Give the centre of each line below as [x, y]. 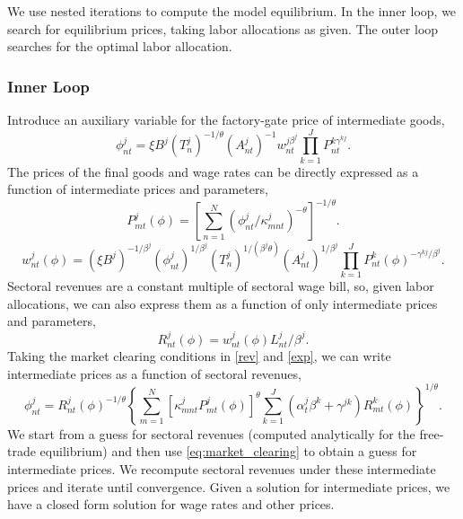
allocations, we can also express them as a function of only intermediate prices [223, 303]
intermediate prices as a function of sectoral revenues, [154, 373]
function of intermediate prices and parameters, [138, 189]
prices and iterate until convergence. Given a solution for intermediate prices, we [229, 486]
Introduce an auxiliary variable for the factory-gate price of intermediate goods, [226, 119]
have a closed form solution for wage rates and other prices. [171, 504]
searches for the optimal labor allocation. [120, 46]
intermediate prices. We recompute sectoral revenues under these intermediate [222, 469]
